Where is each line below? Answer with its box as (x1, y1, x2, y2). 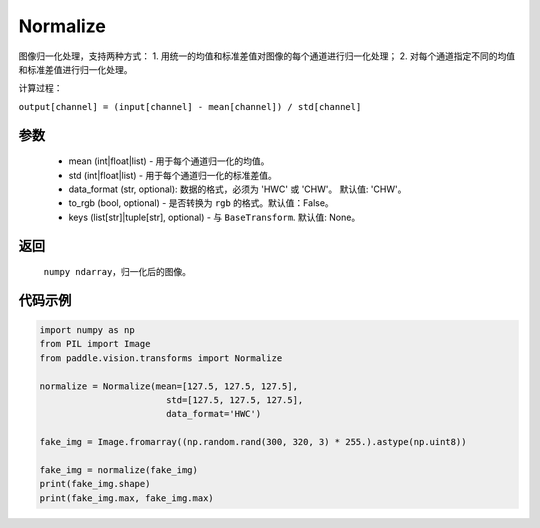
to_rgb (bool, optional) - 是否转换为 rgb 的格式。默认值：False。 (68, 197, 334, 209)
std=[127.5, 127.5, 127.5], (165, 395, 304, 406)
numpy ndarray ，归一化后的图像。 (43, 266, 192, 278)
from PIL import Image (39, 338, 151, 350)
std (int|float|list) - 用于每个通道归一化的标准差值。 (68, 169, 277, 181)
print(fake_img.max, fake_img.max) (39, 492, 214, 504)
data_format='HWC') (165, 408, 262, 420)
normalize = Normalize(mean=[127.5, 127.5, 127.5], (39, 380, 299, 392)
